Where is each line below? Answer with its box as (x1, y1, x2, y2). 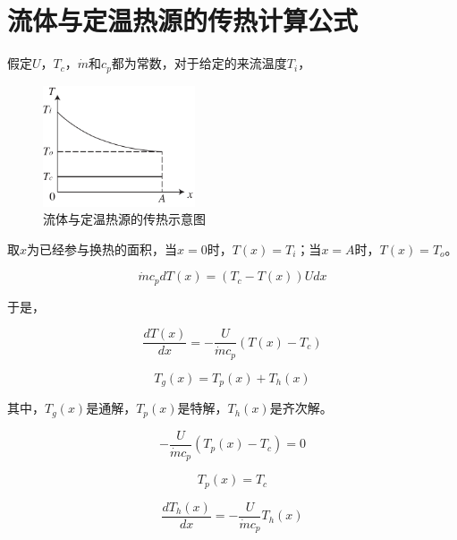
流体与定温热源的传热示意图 (43, 210, 206, 228)
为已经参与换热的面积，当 (27, 239, 178, 258)
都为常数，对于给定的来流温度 (111, 54, 287, 73)
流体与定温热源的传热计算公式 (7, 2, 359, 39)
